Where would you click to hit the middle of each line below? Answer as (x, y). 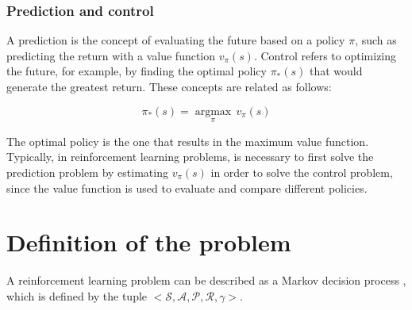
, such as (376, 40)
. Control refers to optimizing (325, 55)
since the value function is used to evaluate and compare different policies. (187, 188)
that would (336, 71)
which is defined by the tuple (77, 295)
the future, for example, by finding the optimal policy (137, 71)
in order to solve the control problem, (302, 172)
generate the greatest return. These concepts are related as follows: (169, 86)
